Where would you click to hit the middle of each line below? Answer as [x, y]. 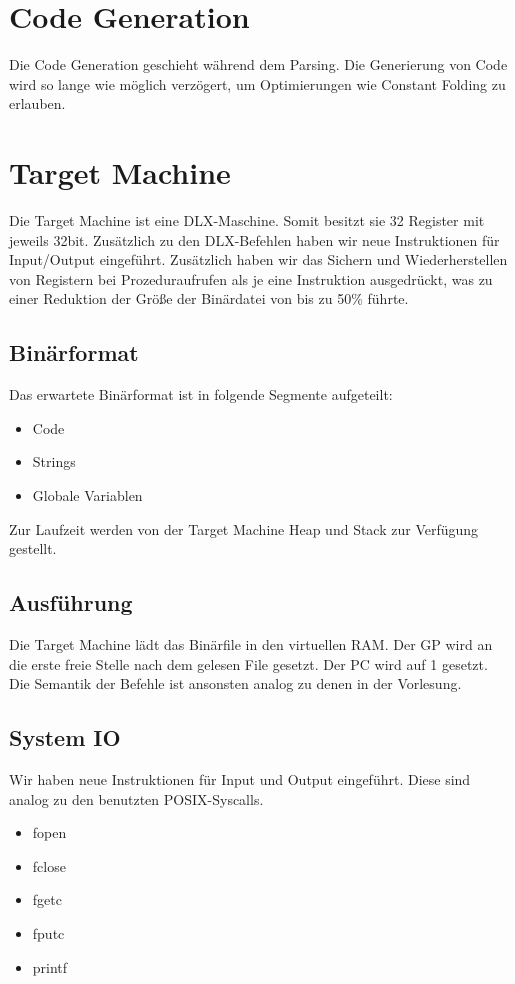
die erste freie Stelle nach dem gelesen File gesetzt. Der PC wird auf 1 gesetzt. [248, 663]
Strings [54, 461]
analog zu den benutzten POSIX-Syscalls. [136, 798]
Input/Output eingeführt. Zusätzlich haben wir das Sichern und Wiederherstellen [258, 259]
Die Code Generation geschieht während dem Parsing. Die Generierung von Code [258, 64]
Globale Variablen [87, 494]
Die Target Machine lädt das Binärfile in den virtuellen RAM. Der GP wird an [251, 643]
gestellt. [33, 548]
